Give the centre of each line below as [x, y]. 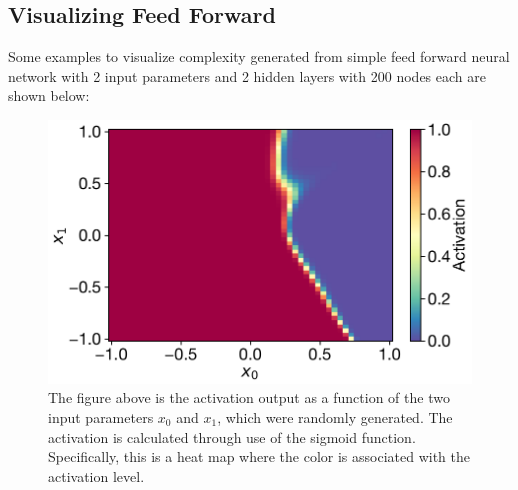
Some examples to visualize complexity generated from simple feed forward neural [259, 56]
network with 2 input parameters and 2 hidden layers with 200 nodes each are [247, 75]
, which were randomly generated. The [335, 416]
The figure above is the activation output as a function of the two [249, 397]
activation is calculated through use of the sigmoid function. [232, 436]
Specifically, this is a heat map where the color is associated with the [259, 456]
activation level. [96, 475]
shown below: [49, 95]
